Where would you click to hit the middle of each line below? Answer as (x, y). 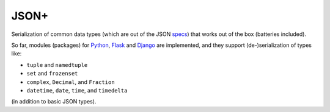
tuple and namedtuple (57, 65)
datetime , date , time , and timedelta (77, 90)
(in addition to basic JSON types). (54, 102)
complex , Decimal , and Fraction (71, 82)
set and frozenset (52, 74)
